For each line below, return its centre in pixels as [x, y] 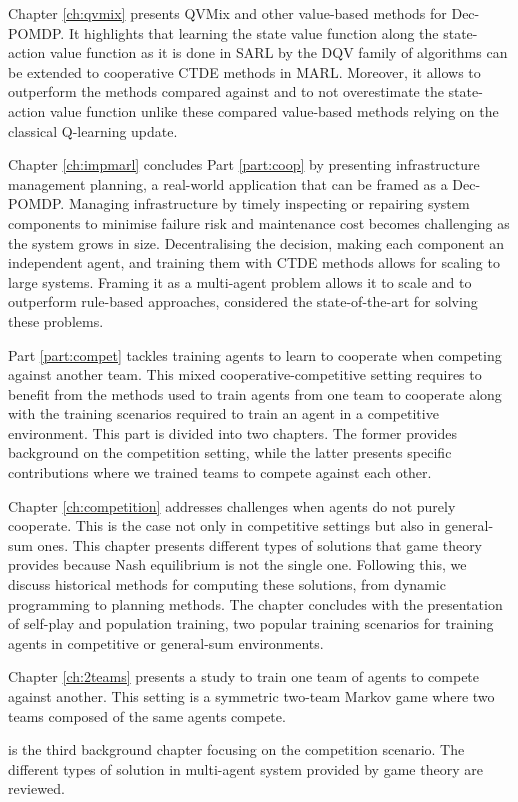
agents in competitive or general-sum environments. [166, 642]
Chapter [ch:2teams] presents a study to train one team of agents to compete [244, 676]
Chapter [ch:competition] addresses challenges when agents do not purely [232, 505]
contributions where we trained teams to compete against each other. [220, 472]
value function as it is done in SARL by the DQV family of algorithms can [278, 52]
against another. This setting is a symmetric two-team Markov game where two [251, 696]
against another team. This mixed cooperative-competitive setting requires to [245, 374]
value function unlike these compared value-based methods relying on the [274, 110]
